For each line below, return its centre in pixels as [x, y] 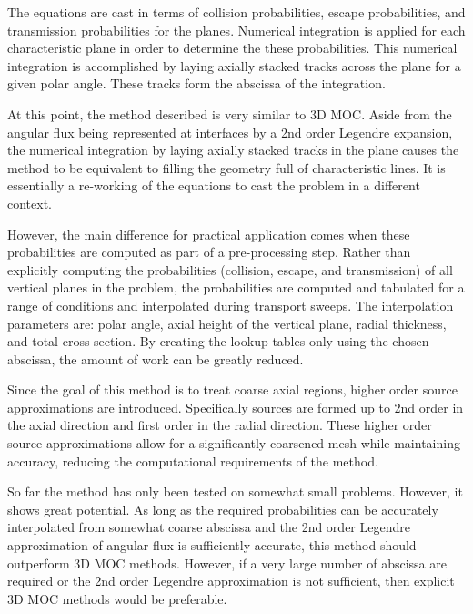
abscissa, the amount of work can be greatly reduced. [156, 358]
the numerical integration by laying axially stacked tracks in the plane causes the [233, 150]
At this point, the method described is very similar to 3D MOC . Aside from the [230, 113]
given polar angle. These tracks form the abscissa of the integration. [196, 83]
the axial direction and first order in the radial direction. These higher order [220, 425]
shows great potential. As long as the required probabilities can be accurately [223, 509]
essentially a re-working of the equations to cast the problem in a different [214, 185]
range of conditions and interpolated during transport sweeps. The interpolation [231, 305]
